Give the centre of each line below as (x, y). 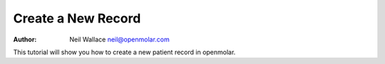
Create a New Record (77, 18)
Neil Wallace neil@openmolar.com (120, 39)
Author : (25, 39)
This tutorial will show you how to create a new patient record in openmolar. (124, 52)
